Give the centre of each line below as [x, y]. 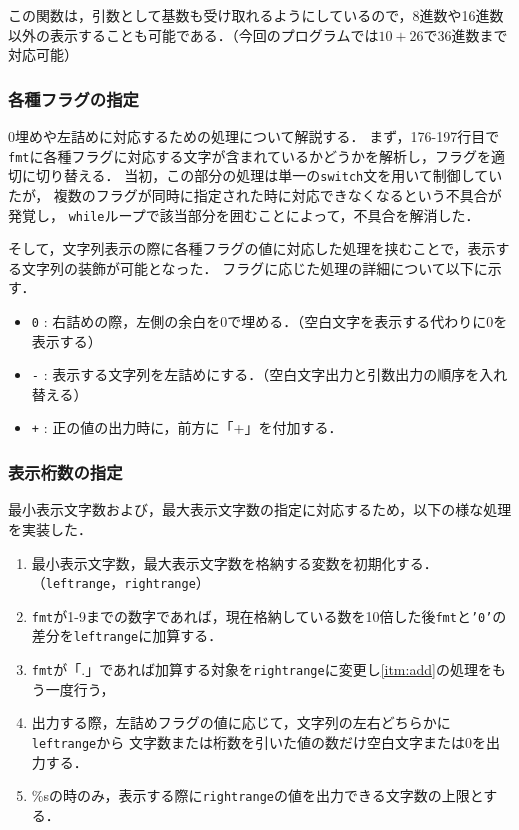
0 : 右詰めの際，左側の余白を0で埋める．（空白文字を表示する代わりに [259, 320]
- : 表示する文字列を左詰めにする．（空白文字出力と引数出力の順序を [255, 374]
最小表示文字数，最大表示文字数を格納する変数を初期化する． [234, 562]
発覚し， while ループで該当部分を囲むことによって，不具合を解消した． [244, 214]
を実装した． [50, 528]
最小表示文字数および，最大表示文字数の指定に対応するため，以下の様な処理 [260, 509]
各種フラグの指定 [73, 98]
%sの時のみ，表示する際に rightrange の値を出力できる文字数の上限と [257, 795]
